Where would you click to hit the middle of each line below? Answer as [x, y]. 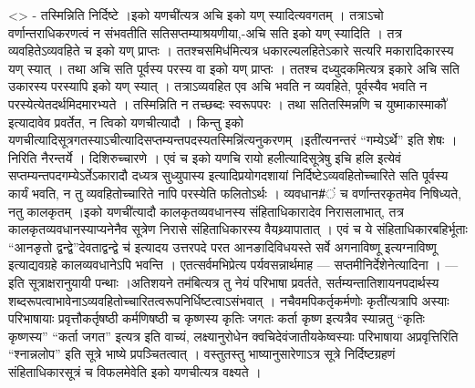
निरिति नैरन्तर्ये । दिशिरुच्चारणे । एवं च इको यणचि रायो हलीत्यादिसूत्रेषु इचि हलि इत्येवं [205, 157]
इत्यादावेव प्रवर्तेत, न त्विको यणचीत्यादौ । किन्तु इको [126, 122]
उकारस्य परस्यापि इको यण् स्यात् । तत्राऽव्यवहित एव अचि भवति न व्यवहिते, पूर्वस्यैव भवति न [218, 86]
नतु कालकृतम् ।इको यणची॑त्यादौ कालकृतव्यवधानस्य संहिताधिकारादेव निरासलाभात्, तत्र [206, 211]
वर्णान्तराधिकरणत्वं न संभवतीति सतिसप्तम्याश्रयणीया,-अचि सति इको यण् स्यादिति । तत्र [205, 32]
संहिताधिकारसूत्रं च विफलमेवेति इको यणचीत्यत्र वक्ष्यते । [135, 371]
